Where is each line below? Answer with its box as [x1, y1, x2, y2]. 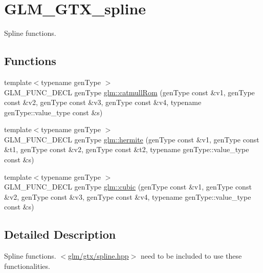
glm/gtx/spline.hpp [68, 250, 129, 261]
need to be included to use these [140, 250, 242, 261]
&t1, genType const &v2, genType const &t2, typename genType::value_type [4, 144, 249, 155]
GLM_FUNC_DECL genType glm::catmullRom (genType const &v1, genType [4, 87, 255, 97]
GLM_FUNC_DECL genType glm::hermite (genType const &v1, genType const [4, 134, 259, 144]
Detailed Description [4, 226, 116, 242]
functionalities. [4, 260, 50, 271]
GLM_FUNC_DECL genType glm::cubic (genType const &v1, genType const [4, 181, 252, 192]
